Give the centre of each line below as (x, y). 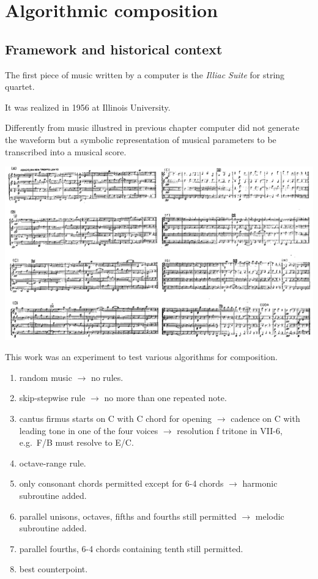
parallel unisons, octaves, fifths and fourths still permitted (128, 516)
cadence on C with (265, 419)
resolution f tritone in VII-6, (230, 430)
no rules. (107, 377)
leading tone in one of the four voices (89, 430)
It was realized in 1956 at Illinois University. (88, 107)
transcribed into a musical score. (66, 151)
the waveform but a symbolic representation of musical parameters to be (141, 139)
